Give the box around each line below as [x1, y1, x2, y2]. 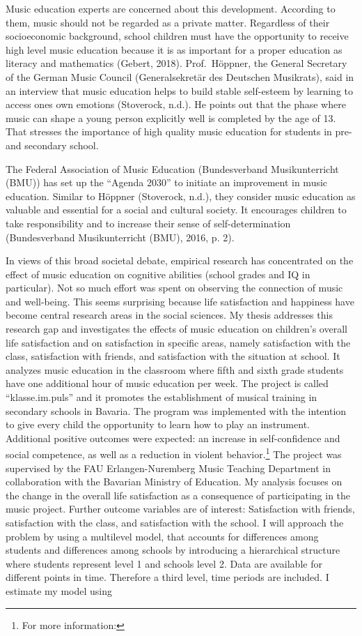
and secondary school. [6, 137, 99, 152]
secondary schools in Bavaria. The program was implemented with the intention [6, 403, 347, 418]
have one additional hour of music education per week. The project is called [6, 376, 329, 391]
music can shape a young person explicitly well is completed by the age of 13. [6, 110, 336, 125]
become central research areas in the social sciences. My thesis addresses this [6, 308, 333, 322]
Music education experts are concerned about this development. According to [6, 1, 336, 15]
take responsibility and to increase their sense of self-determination [6, 215, 291, 230]
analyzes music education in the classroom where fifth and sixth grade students [6, 362, 344, 377]
